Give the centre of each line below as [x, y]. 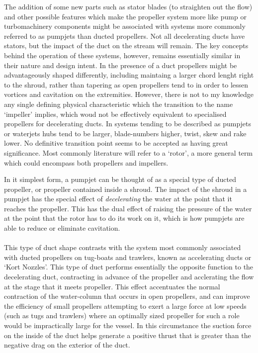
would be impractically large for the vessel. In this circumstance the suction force [128, 325]
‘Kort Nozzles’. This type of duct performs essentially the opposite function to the [129, 267]
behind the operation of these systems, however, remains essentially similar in [122, 55]
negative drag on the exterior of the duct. [67, 345]
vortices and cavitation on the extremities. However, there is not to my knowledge [129, 94]
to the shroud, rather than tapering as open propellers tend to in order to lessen [126, 84]
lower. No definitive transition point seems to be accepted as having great [116, 143]
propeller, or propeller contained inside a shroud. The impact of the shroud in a [126, 189]
